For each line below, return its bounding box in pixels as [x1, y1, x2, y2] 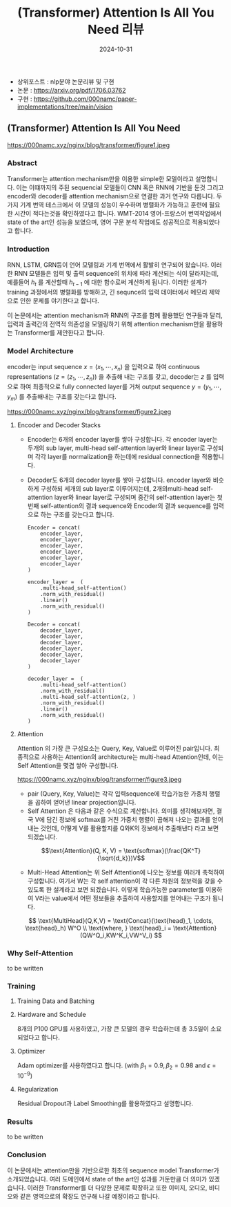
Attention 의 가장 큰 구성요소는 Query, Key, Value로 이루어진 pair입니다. [17, 744, 212, 752]
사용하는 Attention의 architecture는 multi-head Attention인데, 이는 [41, 752, 224, 761]
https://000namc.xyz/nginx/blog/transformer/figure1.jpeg [7, 140, 170, 149]
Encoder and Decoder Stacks [17, 420, 101, 429]
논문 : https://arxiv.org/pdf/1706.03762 [17, 86, 126, 94]
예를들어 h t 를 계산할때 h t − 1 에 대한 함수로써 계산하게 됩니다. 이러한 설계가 [7, 278, 208, 288]
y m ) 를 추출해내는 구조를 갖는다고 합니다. [7, 392, 117, 402]
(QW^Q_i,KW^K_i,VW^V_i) [79, 931, 153, 939]
